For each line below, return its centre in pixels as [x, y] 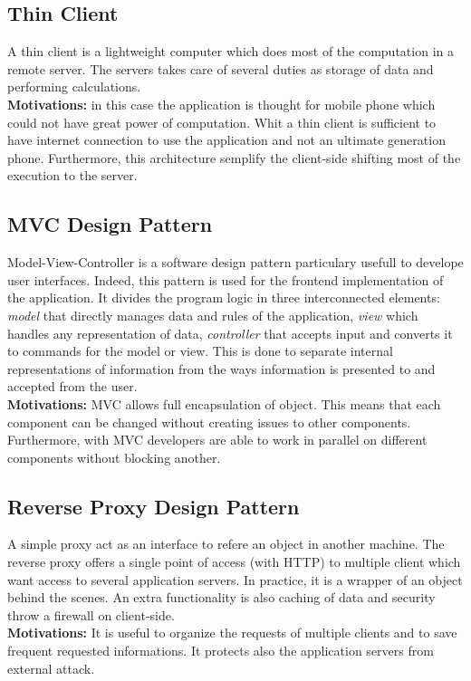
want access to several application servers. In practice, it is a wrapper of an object [235, 579]
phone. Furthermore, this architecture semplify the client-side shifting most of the [234, 157]
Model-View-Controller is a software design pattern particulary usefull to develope [235, 262]
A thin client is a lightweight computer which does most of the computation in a [231, 51]
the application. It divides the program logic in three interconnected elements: [224, 297]
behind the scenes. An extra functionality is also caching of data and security [221, 597]
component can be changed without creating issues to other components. [209, 422]
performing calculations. [74, 86]
